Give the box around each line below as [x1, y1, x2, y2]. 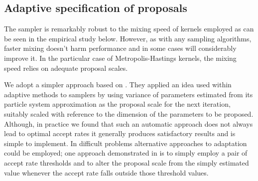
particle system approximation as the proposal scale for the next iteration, [4, 99, 231, 109]
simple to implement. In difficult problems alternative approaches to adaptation [4, 138, 247, 148]
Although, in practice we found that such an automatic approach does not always [4, 118, 253, 129]
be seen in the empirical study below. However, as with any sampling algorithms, [4, 33, 252, 43]
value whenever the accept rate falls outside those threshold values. [4, 167, 209, 178]
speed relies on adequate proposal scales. [4, 62, 128, 73]
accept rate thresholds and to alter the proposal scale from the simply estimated [4, 157, 249, 168]
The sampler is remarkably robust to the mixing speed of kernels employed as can [4, 23, 254, 34]
